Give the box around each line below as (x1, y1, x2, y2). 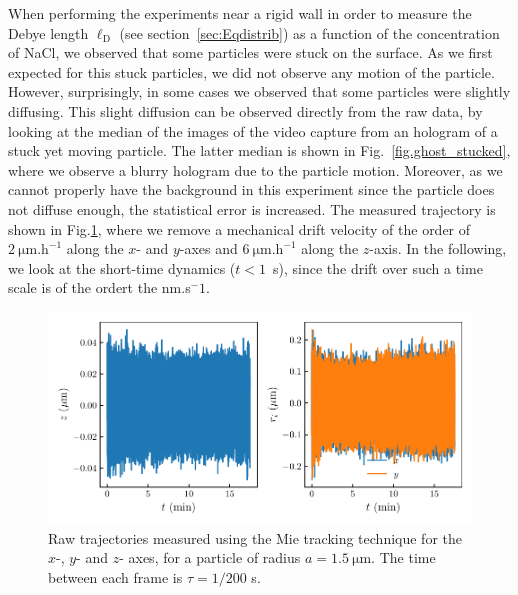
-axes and (179, 238, 238, 259)
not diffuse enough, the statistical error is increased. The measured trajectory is (8, 198, 496, 219)
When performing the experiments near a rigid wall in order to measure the (8, 3, 472, 23)
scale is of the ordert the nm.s (8, 277, 191, 298)
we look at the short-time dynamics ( (8, 257, 236, 278)
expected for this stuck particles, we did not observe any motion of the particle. (8, 61, 495, 82)
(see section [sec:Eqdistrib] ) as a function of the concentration (119, 22, 500, 43)
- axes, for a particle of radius (119, 547, 301, 568)
